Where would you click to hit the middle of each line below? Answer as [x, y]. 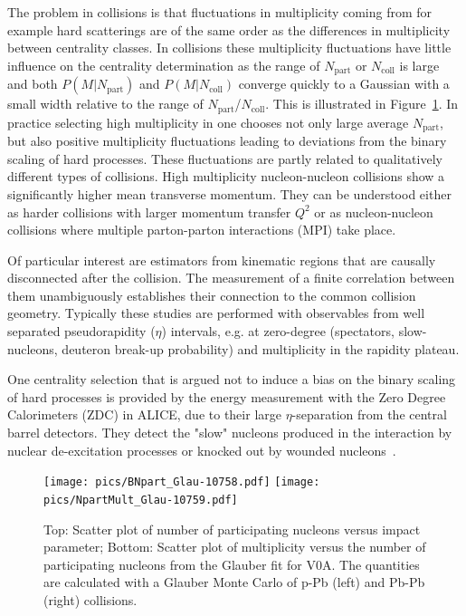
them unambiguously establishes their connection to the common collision [212, 295]
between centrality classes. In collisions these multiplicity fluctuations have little [229, 48]
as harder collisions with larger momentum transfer [149, 212]
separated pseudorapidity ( [81, 331]
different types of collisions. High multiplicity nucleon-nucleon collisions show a [226, 176]
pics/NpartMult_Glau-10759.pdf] [141, 500]
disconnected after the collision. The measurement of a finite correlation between [231, 278]
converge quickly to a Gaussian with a [344, 84]
